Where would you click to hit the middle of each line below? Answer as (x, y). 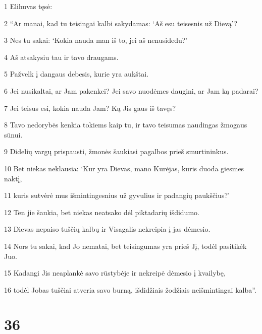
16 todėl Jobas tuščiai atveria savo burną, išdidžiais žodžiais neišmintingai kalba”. (130, 289)
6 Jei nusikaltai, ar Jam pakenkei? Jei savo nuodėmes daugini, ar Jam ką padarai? (131, 90)
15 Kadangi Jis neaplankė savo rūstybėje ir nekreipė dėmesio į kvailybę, (115, 273)
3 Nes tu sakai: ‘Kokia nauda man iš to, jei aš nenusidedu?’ (96, 40)
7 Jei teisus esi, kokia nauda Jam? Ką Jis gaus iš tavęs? (90, 108)
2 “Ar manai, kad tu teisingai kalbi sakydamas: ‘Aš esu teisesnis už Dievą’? (121, 23)
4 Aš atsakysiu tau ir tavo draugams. (61, 57)
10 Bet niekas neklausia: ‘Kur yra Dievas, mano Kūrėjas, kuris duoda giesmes (124, 168)
